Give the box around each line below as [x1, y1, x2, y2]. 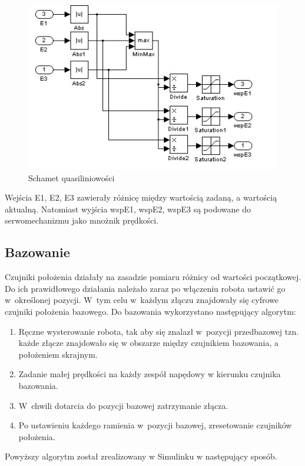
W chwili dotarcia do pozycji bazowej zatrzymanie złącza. [18, 399, 228, 411]
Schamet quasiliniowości [28, 171, 115, 184]
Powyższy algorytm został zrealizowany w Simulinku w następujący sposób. [5, 450, 277, 462]
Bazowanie [5, 243, 70, 261]
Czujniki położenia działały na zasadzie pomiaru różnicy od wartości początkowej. [5, 271, 301, 283]
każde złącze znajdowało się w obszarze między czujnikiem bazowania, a [18, 337, 279, 349]
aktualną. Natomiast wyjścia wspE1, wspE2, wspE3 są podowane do [5, 202, 251, 215]
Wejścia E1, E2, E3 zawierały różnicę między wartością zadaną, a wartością [5, 191, 277, 204]
